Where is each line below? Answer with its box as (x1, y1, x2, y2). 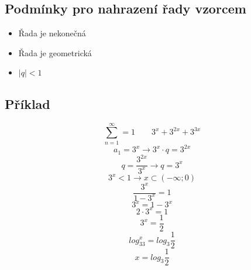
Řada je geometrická (18, 46, 92, 59)
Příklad (5, 94, 50, 112)
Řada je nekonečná (18, 27, 86, 39)
